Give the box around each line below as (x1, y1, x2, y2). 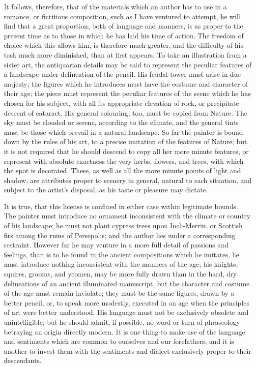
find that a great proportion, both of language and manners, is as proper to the (4, 21, 243, 31)
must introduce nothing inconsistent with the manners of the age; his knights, (4, 259, 238, 269)
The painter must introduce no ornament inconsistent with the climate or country (4, 211, 251, 221)
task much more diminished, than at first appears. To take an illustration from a (4, 49, 247, 60)
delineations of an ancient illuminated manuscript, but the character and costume (4, 278, 250, 288)
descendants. (4, 355, 42, 366)
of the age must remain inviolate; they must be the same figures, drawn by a (4, 288, 234, 298)
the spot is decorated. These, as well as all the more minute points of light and (4, 165, 241, 176)
